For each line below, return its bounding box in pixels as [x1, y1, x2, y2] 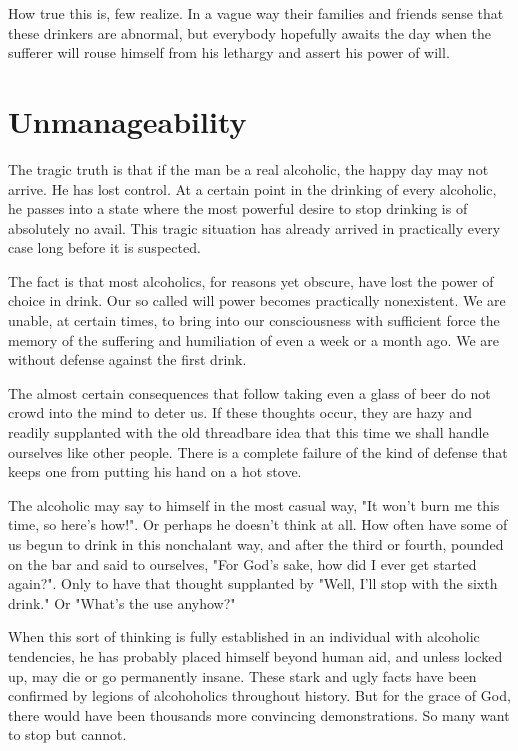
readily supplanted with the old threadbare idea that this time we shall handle [8, 422, 489, 443]
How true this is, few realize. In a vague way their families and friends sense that [8, 3, 504, 23]
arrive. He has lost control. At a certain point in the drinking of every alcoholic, [8, 178, 497, 199]
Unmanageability [8, 100, 247, 141]
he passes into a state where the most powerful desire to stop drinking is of [8, 198, 468, 219]
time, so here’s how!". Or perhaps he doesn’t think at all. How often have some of [8, 514, 508, 535]
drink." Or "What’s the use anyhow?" [8, 592, 236, 613]
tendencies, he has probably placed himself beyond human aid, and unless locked [8, 645, 503, 666]
